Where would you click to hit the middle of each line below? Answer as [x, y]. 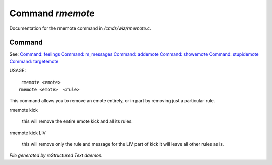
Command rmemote [52, 13]
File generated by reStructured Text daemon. [56, 155]
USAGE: [18, 71]
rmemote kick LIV [28, 133]
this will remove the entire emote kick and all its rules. [77, 121]
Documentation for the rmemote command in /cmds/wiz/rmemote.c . [80, 28]
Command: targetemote [34, 61]
